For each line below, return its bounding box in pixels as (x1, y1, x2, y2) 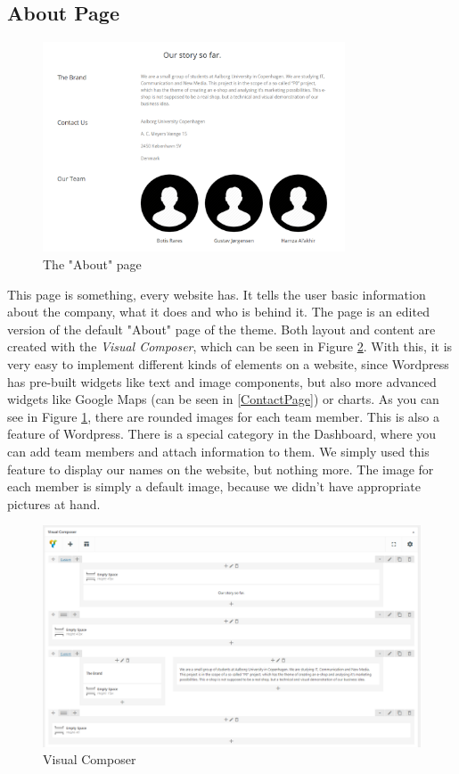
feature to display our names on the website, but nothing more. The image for (7, 459, 434, 478)
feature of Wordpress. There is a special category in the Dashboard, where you (7, 424, 437, 443)
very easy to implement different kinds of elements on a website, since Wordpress (7, 354, 449, 373)
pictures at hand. (7, 494, 101, 513)
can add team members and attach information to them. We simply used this (7, 441, 430, 460)
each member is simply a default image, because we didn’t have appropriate (7, 477, 421, 496)
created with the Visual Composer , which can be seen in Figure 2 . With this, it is (7, 337, 453, 356)
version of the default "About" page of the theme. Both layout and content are (7, 319, 436, 338)
